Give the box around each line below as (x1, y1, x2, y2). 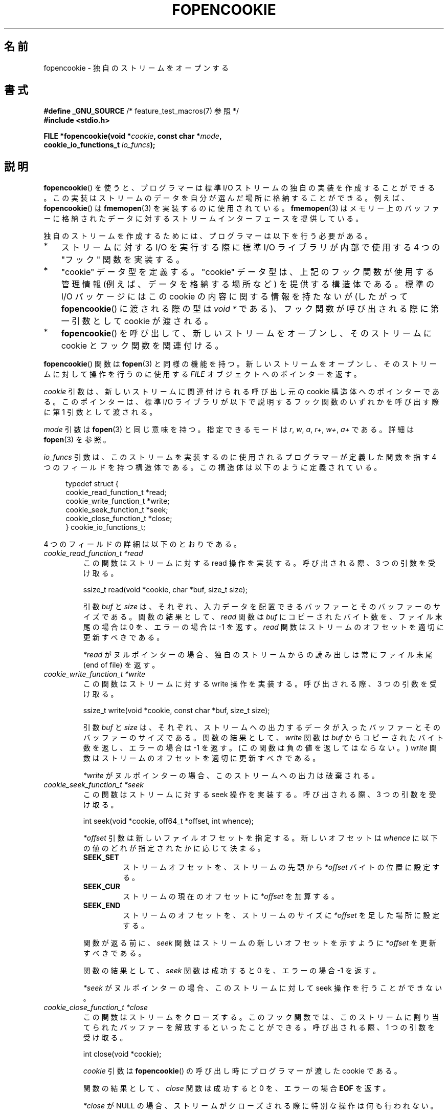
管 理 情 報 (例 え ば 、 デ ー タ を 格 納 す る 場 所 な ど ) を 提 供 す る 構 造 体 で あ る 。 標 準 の (61, 279, 434, 290)
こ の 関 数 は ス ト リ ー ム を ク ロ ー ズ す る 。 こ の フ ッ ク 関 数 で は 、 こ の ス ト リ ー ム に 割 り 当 (83, 1013, 439, 1022)
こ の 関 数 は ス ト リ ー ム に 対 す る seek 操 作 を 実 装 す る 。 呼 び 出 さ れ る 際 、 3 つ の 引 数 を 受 (83, 790, 436, 799)
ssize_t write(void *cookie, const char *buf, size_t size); (83, 706, 270, 715)
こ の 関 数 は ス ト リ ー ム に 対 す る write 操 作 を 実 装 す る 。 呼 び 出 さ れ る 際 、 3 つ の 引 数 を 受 (83, 679, 437, 689)
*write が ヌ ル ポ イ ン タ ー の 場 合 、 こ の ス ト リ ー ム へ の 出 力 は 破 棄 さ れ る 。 (83, 771, 379, 780)
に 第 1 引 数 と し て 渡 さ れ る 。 (43, 408, 157, 417)
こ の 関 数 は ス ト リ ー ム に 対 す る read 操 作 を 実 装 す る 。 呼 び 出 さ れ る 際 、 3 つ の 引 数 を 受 (83, 559, 435, 568)
